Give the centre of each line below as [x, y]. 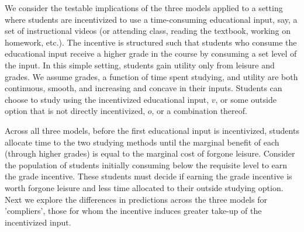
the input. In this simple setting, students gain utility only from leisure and [140, 65]
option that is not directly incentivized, [75, 111]
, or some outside [246, 99]
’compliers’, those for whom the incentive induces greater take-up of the [133, 211]
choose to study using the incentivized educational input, [107, 99]
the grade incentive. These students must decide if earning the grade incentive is [148, 176]
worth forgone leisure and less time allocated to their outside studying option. [144, 187]
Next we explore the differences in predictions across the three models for [136, 199]
